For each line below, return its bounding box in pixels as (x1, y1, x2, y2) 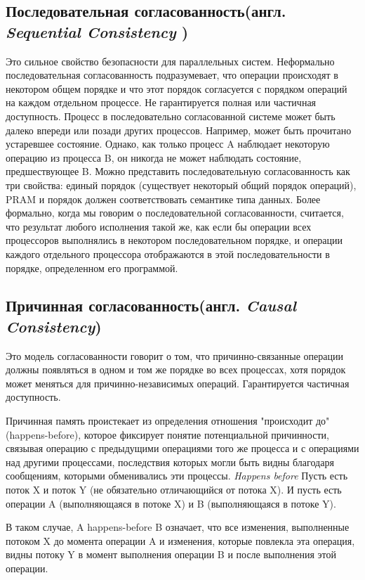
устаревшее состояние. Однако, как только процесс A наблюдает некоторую (6, 136, 330, 151)
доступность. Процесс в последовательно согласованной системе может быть (6, 108, 336, 123)
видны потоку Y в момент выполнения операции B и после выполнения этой (6, 547, 337, 562)
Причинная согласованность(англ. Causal (6, 295, 296, 316)
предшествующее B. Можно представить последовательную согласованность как (6, 164, 350, 179)
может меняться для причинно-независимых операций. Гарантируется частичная (6, 375, 350, 390)
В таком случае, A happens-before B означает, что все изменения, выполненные (6, 520, 350, 534)
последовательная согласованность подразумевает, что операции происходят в (6, 67, 338, 82)
